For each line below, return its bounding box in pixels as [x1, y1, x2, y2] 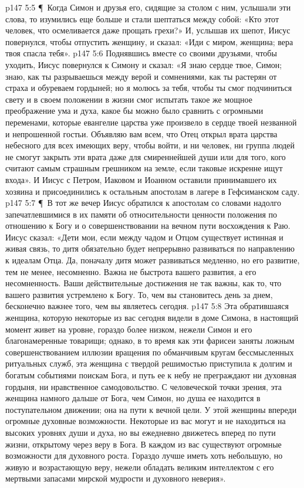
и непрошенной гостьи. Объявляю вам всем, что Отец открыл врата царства [5, 127, 278, 140]
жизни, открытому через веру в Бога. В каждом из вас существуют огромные [5, 438, 282, 450]
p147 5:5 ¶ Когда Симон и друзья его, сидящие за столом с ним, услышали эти [5, 1, 291, 13]
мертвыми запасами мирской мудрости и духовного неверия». [5, 472, 226, 484]
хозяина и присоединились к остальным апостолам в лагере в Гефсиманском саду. [5, 185, 300, 197]
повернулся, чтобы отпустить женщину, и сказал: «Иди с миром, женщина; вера [5, 35, 293, 48]
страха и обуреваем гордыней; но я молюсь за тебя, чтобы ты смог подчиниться [5, 82, 292, 94]
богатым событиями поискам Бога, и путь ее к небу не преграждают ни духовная [5, 369, 297, 381]
